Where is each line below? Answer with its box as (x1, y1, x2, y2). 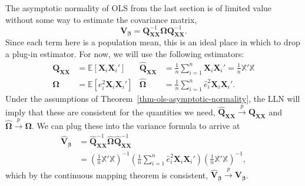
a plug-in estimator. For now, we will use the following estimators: (5, 48, 244, 60)
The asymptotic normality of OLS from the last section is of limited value (5, 2, 272, 14)
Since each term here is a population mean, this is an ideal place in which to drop (5, 36, 300, 48)
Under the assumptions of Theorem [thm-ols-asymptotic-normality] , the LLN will (5, 92, 300, 104)
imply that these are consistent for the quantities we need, (5, 105, 216, 118)
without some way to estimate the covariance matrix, (5, 13, 197, 25)
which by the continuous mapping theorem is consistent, (5, 168, 208, 181)
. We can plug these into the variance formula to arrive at (32, 119, 240, 131)
